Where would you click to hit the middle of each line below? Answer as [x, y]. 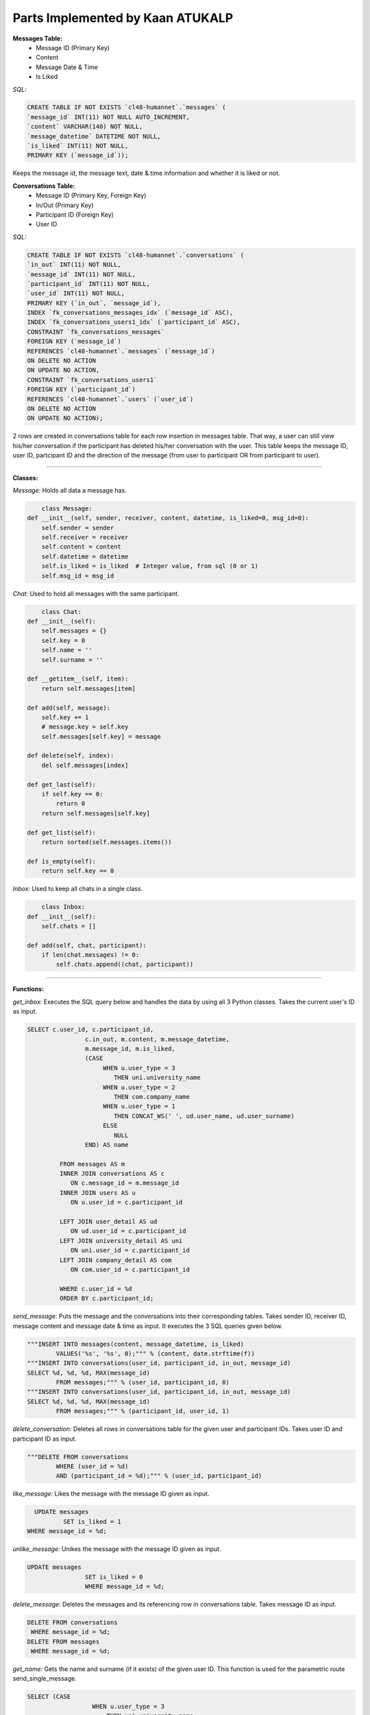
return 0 [71, 804]
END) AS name [107, 1145]
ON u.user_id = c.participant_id [126, 1203]
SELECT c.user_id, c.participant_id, [90, 1030]
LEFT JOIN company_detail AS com [115, 1260]
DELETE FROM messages [63, 1642]
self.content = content [81, 547]
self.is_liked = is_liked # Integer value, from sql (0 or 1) [150, 566]
